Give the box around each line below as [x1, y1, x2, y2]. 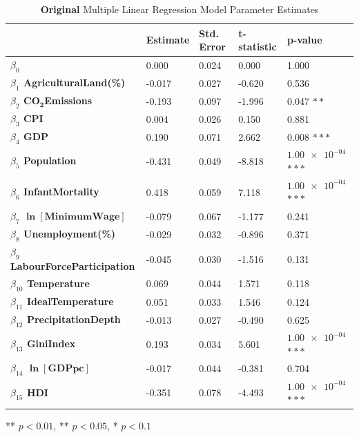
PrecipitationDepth [26, 311, 121, 326]
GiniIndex [26, 336, 76, 351]
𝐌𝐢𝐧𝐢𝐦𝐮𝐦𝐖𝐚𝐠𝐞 [44, 212, 120, 222]
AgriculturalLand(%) [23, 75, 126, 90]
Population [23, 153, 77, 168]
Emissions [44, 93, 93, 108]
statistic [238, 39, 277, 54]
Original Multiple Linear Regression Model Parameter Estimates [40, 2, 319, 16]
